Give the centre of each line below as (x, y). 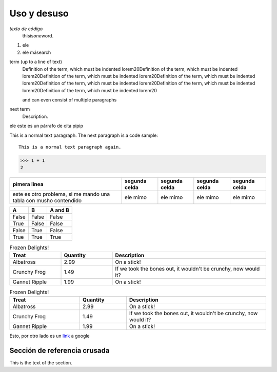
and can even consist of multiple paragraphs (70, 100)
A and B (60, 210)
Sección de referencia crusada (60, 350)
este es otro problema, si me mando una (61, 194)
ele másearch (37, 52)
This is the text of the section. (41, 363)
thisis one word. (38, 35)
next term (20, 109)
